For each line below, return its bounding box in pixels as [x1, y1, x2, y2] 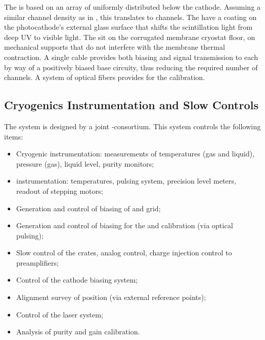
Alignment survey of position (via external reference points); [16, 292, 206, 303]
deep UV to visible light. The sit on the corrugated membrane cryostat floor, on [4, 31, 255, 42]
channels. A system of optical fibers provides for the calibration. [4, 72, 205, 83]
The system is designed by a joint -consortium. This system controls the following [4, 121, 261, 131]
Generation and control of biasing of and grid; [16, 203, 161, 213]
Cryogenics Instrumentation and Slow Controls [4, 97, 259, 113]
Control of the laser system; [16, 309, 104, 319]
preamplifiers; [16, 257, 59, 268]
